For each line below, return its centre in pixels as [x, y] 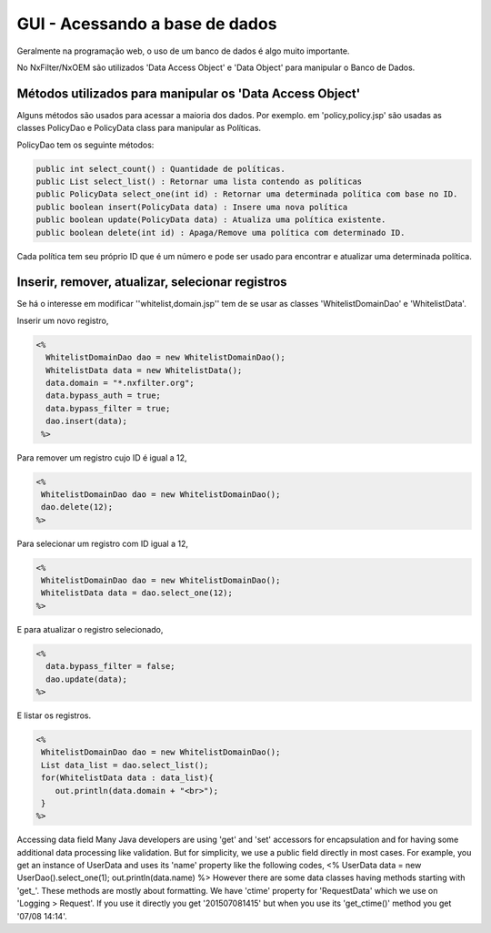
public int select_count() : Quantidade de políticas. [160, 169]
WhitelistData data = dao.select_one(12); [137, 593]
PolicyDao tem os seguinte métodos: [85, 145]
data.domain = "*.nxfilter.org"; [120, 383]
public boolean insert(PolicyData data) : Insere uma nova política [192, 207]
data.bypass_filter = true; [108, 408]
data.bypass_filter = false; [111, 666]
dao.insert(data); [86, 421]
